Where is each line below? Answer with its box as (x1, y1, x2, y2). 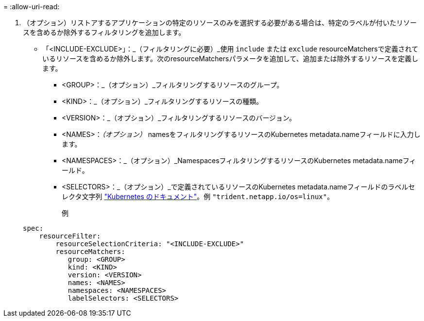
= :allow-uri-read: (3, 2, 60, 11)
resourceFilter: (39, 232, 101, 240)
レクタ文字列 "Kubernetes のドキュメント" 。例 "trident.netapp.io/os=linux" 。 (62, 192, 334, 201)
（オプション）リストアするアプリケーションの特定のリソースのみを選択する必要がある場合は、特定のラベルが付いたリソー (23, 18, 417, 27)
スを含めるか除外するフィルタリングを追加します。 (23, 28, 186, 36)
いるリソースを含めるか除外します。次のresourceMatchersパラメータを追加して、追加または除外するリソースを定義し (42, 54, 419, 63)
